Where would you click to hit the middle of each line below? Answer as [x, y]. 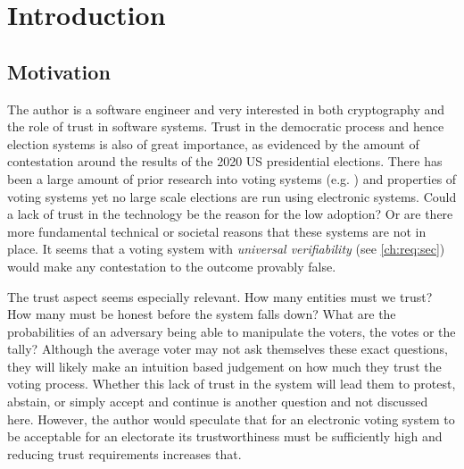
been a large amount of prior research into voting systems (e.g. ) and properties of [232, 178]
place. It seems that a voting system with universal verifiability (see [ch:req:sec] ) [226, 249]
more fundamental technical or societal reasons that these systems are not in [217, 231]
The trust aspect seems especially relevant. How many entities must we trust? [220, 296]
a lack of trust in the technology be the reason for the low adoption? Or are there [230, 214]
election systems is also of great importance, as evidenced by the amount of [213, 143]
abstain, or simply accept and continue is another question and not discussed [218, 402]
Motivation [59, 71]
